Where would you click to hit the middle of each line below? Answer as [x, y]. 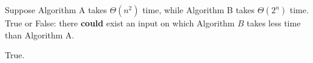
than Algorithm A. [40, 34]
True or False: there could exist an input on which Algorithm [120, 23]
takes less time [274, 23]
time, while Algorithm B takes [199, 10]
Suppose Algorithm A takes [56, 10]
